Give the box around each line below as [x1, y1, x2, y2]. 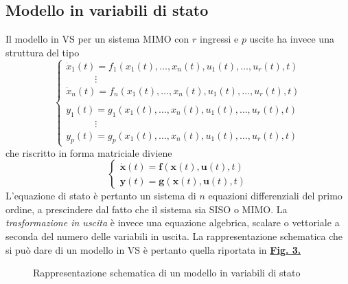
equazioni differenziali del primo [208, 188, 343, 203]
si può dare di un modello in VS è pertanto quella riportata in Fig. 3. [5, 242, 301, 256]
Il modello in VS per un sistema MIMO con [5, 32, 189, 46]
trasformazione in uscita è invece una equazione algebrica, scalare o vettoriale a [5, 215, 340, 230]
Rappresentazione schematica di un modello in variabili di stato [33, 265, 301, 280]
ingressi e [200, 32, 239, 46]
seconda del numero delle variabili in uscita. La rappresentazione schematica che [5, 229, 343, 243]
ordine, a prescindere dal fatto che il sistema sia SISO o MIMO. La [5, 201, 288, 216]
